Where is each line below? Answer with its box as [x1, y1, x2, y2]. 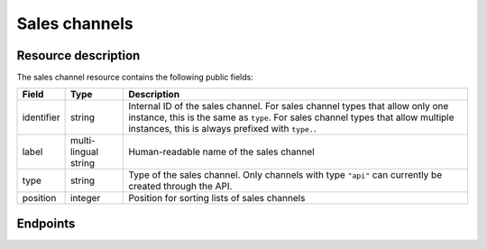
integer [69, 192, 101, 205]
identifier [22, 111, 60, 124]
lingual [69, 145, 99, 158]
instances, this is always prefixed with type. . [127, 123, 317, 135]
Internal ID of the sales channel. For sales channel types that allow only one [127, 100, 449, 113]
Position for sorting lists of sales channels [127, 192, 306, 205]
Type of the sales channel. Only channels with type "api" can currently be [127, 169, 442, 181]
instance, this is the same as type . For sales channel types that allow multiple [127, 111, 455, 124]
